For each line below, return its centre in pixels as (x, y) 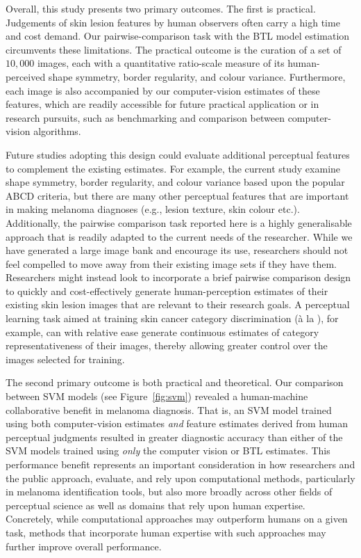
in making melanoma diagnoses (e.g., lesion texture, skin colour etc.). (153, 209)
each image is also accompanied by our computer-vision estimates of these (163, 90)
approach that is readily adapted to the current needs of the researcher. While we (179, 236)
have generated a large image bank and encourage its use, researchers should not (177, 250)
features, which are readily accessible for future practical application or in (162, 104)
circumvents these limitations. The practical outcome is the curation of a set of (174, 49)
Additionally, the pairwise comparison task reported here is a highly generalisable (179, 222)
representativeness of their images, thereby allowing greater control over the (167, 345)
